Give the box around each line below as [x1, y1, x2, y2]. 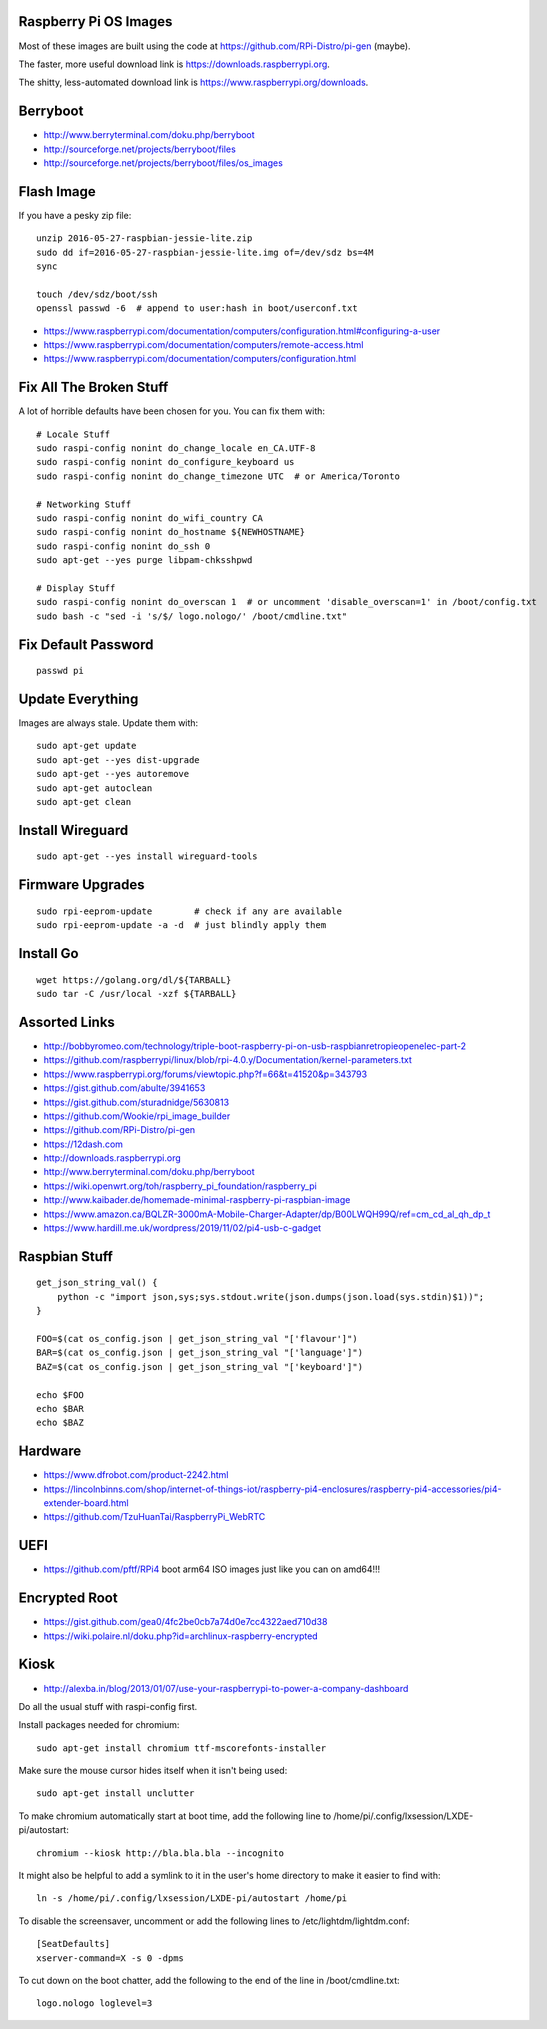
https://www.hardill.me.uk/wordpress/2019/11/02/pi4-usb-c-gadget [43, 1222, 322, 1234]
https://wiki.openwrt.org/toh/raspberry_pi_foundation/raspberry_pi [43, 1180, 317, 1192]
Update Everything [18, 691, 139, 707]
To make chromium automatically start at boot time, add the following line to [18, 1810, 332, 1822]
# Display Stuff [36, 583, 116, 594]
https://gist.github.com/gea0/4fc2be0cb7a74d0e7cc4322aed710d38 [43, 1616, 328, 1628]
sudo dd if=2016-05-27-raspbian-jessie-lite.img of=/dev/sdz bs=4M [36, 246, 374, 258]
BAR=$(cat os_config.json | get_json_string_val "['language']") [36, 1347, 364, 1359]
